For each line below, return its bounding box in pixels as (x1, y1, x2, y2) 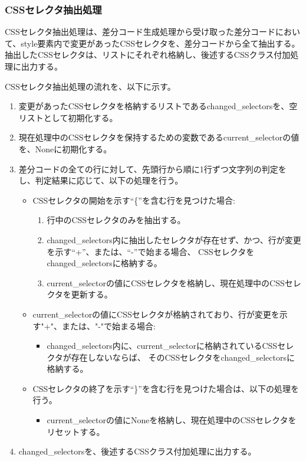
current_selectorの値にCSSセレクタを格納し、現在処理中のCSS (47, 276, 285, 289)
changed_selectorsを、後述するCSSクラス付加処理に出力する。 (18, 445, 256, 457)
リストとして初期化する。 (18, 111, 118, 123)
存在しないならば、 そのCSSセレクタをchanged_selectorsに (71, 351, 295, 363)
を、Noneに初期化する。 (18, 142, 112, 155)
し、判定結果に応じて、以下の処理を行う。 (18, 174, 183, 187)
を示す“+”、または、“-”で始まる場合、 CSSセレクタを (47, 245, 255, 257)
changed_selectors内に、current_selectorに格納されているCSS (47, 339, 278, 352)
